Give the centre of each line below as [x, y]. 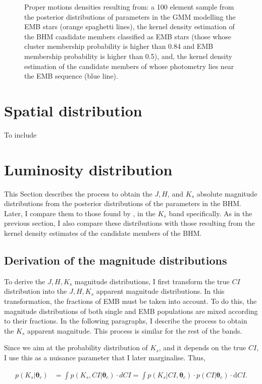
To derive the [25, 281]
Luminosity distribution [88, 169]
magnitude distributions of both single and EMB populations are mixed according [131, 311]
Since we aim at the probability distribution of [76, 347]
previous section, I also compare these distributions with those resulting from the [129, 223]
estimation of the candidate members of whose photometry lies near [129, 66]
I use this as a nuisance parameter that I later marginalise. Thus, [105, 357]
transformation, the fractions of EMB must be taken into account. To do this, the [130, 301]
